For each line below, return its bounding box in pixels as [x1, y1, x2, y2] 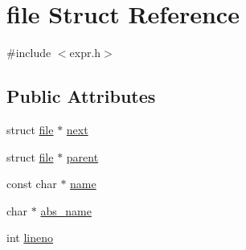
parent [66, 148, 99, 165]
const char [6, 175, 57, 192]
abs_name [40, 202, 92, 219]
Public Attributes [6, 84, 156, 109]
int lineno [6, 229, 53, 246]
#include [6, 44, 51, 61]
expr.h [69, 44, 101, 61]
